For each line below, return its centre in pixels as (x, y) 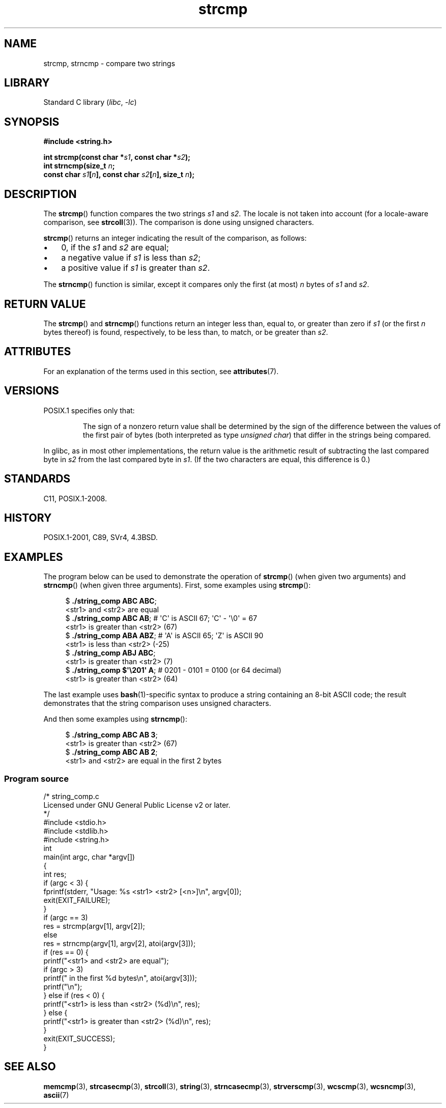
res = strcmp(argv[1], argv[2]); (94, 926)
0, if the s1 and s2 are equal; (115, 248)
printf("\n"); (63, 986)
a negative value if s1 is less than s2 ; (131, 258)
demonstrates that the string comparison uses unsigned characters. (157, 703)
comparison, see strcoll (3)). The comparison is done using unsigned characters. (179, 222)
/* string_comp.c (71, 796)
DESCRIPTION (40, 194)
